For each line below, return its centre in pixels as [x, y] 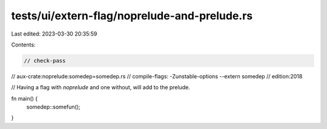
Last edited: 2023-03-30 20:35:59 [54, 34]
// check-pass [45, 61]
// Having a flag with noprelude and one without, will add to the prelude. [101, 87]
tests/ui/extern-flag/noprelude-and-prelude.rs [132, 16]
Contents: [23, 45]
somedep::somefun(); [53, 107]
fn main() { [25, 98]
